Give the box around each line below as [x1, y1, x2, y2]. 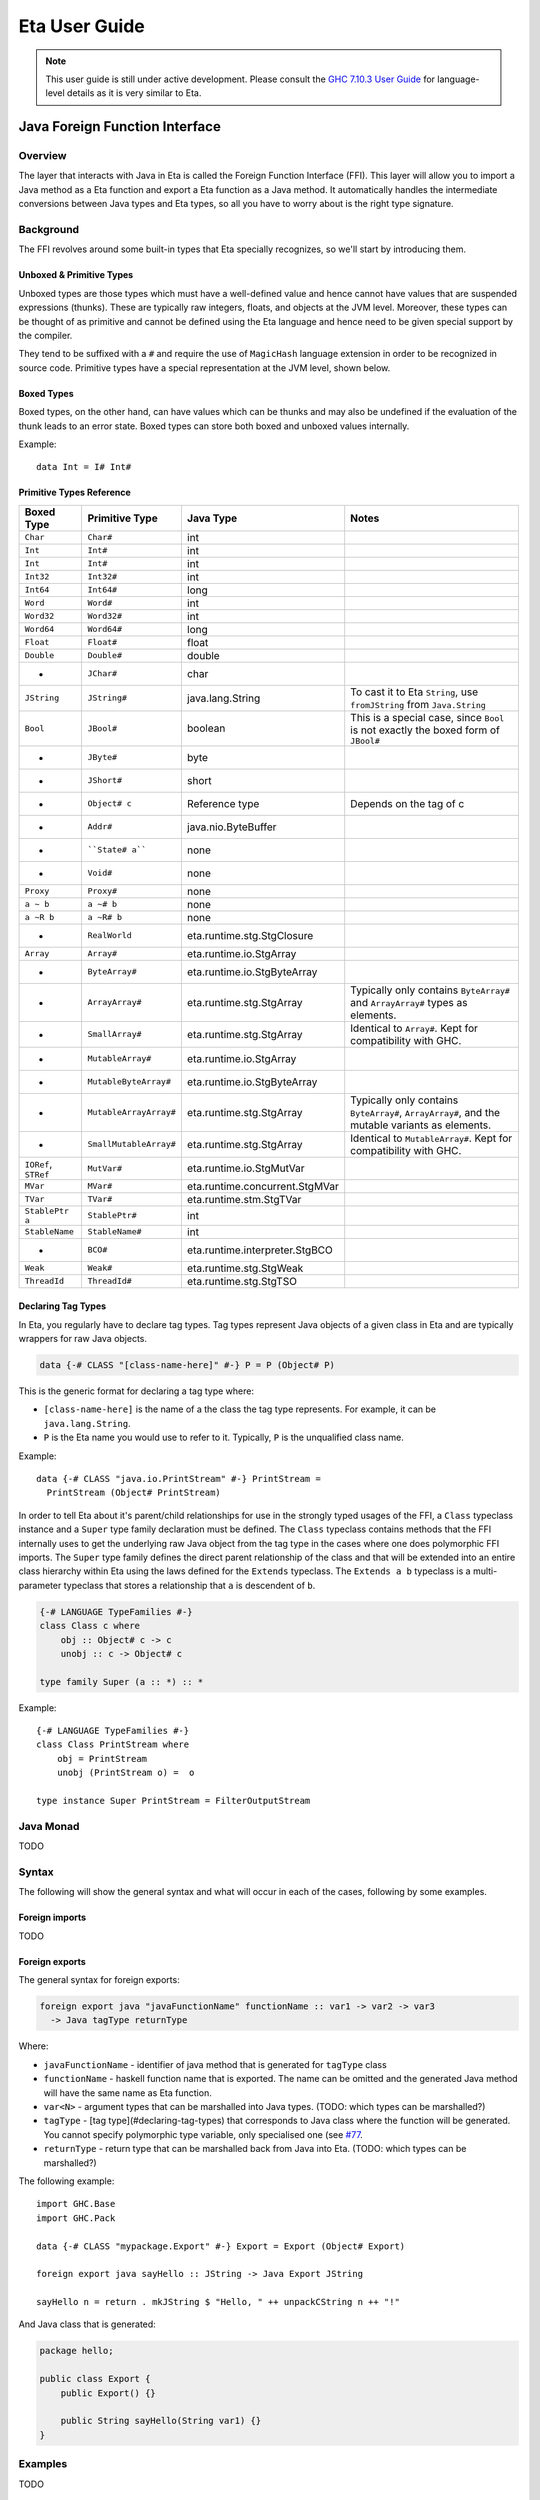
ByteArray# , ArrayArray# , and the [350, 1105, 500, 1119]
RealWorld [87, 930, 132, 941]
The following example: [18, 2175, 115, 2187]
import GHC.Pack [36, 2212, 116, 2224]
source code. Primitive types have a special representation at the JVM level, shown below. [18, 361, 391, 374]
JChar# [87, 668, 118, 679]
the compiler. [18, 329, 73, 341]
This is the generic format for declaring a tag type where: [18, 1385, 255, 1397]
